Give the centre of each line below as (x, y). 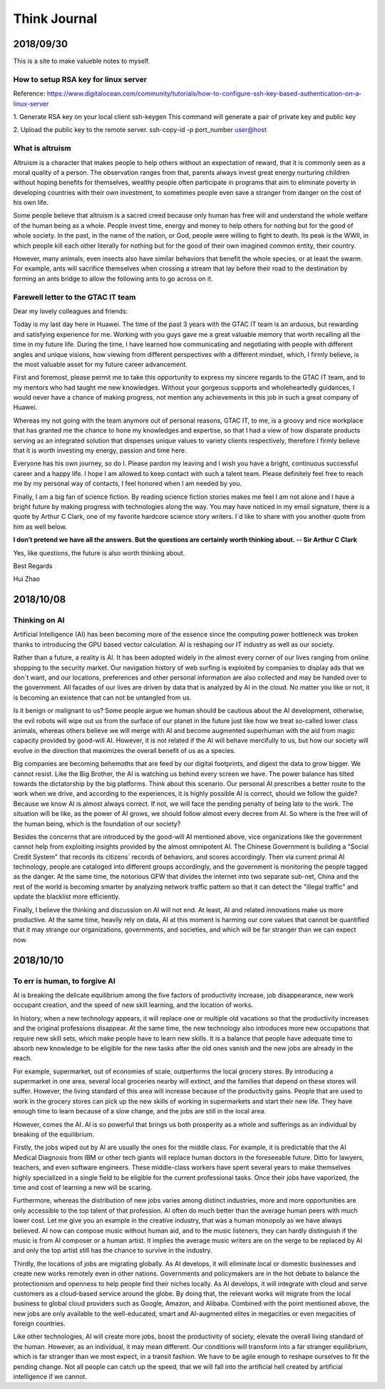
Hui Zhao (27, 579)
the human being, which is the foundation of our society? (97, 824)
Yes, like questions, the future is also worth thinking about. (99, 552)
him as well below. (40, 526)
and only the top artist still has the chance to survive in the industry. (113, 1251)
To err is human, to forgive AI (64, 981)
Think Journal (55, 19)
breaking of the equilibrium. (54, 1134)
